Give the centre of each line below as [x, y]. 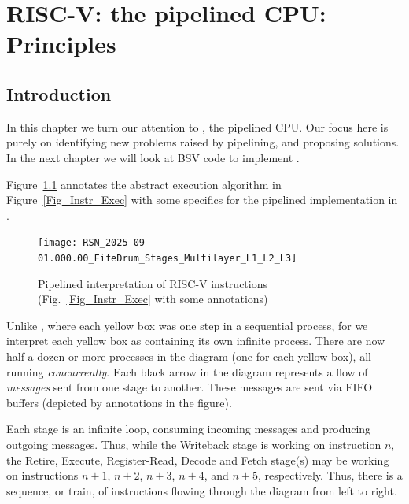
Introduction [59, 93]
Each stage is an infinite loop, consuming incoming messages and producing [189, 429]
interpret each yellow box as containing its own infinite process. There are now [196, 341]
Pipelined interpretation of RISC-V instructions [153, 283]
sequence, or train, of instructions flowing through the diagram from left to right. [202, 490]
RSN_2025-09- [117, 243]
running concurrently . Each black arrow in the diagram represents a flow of [187, 371]
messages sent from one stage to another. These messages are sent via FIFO [190, 387]
